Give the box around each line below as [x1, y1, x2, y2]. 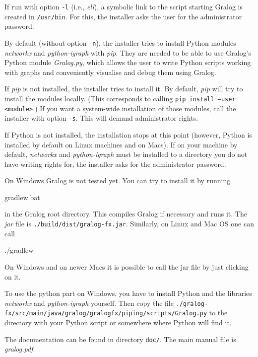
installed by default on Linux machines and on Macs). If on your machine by [4, 139, 238, 149]
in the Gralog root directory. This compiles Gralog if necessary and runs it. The [4, 209, 247, 219]
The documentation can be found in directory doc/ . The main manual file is [4, 334, 236, 344]
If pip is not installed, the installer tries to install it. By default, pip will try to [4, 83, 243, 94]
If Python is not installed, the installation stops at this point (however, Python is [4, 129, 252, 140]
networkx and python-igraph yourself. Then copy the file [4, 297, 174, 308]
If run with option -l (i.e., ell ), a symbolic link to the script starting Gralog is [4, 1, 243, 11]
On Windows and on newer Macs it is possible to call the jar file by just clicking [4, 261, 249, 272]
